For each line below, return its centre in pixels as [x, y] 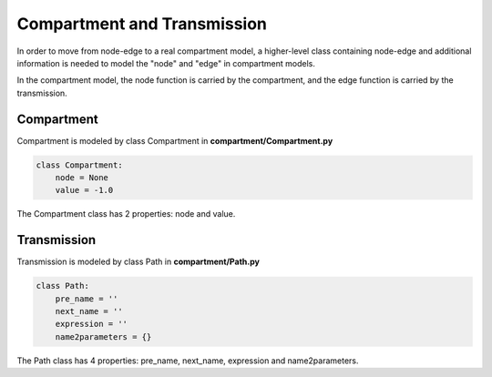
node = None [82, 178]
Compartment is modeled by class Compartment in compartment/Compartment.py [175, 140]
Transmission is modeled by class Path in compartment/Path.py [138, 262]
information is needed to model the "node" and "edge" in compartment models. [166, 63]
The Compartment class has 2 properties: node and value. [126, 214]
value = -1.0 [84, 190]
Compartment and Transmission [142, 24]
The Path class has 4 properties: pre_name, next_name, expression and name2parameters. [188, 361]
